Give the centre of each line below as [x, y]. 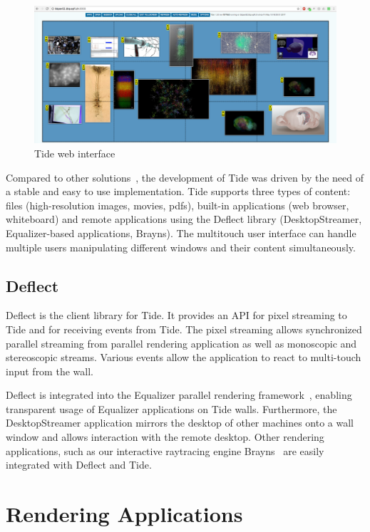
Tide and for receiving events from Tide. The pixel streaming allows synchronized [184, 329]
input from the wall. [50, 371]
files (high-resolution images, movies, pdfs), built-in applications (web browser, [178, 205]
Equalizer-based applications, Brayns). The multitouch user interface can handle [181, 233]
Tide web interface [75, 153]
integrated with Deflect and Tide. [79, 465]
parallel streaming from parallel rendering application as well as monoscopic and [181, 343]
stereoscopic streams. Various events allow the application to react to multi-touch [184, 357]
